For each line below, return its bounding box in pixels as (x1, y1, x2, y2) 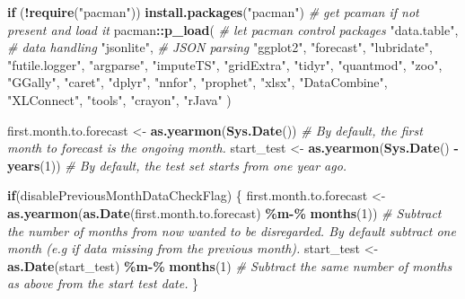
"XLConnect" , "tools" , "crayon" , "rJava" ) (7, 90, 232, 109)
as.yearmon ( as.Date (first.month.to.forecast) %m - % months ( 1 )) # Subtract (7, 203, 442, 222)
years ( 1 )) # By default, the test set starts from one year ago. (7, 155, 347, 174)
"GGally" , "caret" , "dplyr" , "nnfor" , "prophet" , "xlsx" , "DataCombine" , (7, 73, 388, 92)
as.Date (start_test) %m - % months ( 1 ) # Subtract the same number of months (7, 256, 452, 275)
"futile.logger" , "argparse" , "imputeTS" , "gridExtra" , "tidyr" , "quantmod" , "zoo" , (7, 55, 443, 74)
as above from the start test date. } (7, 274, 199, 293)
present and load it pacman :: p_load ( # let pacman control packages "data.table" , (7, 20, 459, 39)
